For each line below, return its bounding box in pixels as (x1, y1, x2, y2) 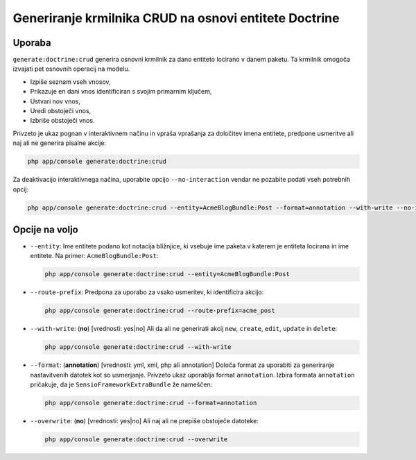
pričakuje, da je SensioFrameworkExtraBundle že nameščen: (30, 380, 213, 389)
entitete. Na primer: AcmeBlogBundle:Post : (30, 252, 159, 260)
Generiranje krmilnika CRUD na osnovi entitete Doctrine (12, 10, 340, 26)
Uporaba (12, 37, 51, 49)
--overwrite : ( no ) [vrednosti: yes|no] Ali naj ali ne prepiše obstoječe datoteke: (30, 417, 259, 425)
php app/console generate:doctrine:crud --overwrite (44, 436, 228, 443)
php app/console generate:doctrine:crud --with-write (44, 343, 232, 351)
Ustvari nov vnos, (30, 97, 81, 105)
